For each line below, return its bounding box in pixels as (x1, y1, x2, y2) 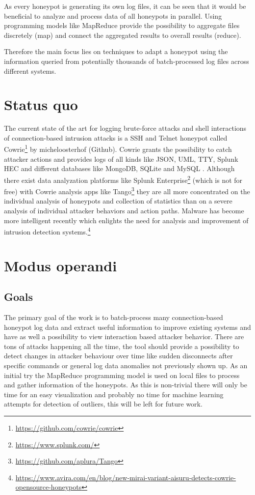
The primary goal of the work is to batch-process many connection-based (4, 312, 223, 322)
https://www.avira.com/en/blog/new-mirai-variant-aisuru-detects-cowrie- (15, 472, 236, 482)
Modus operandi (4, 255, 117, 275)
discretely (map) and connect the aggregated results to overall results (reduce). (4, 29, 241, 40)
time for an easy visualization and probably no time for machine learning (4, 389, 224, 399)
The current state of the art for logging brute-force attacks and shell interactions (4, 123, 247, 133)
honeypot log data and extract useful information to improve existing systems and (4, 321, 251, 332)
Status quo (4, 94, 78, 115)
